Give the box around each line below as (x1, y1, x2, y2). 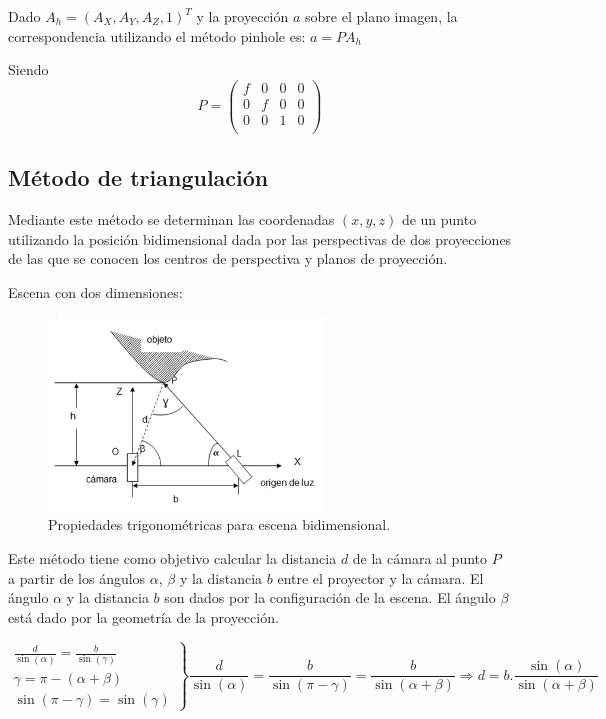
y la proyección (196, 6, 289, 26)
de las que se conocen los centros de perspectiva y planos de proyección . (8, 248, 448, 269)
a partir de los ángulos (8, 567, 146, 588)
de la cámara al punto (352, 547, 488, 568)
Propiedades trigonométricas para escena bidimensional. (48, 514, 391, 535)
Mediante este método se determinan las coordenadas (8, 209, 335, 230)
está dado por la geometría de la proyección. (8, 606, 279, 627)
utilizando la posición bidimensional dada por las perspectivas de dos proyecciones (8, 228, 512, 249)
